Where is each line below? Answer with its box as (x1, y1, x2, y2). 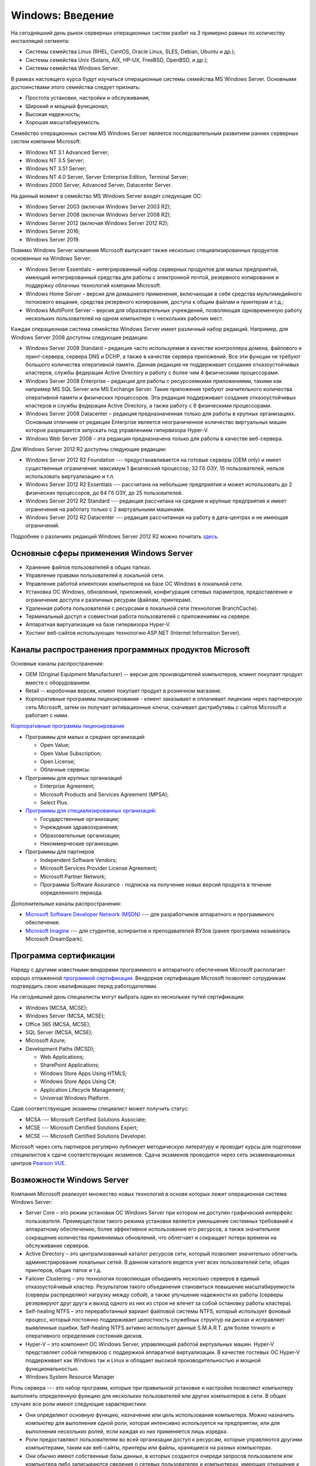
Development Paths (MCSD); (25, 1045, 95, 1052)
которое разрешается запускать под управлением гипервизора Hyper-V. (25, 427, 209, 434)
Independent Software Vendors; (40, 856, 117, 863)
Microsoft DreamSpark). (25, 935, 84, 942)
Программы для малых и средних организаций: (25, 733, 146, 740)
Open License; (40, 758, 75, 765)
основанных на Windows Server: (11, 255, 92, 262)
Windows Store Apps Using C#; (40, 1078, 116, 1085)
